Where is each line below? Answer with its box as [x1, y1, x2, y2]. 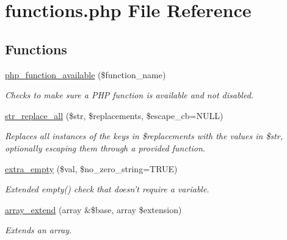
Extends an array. [5, 224, 72, 236]
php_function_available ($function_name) [5, 68, 166, 81]
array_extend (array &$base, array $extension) [5, 203, 182, 216]
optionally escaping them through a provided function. [5, 141, 206, 154]
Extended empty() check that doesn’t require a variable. [5, 183, 209, 195]
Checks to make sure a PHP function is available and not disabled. [5, 89, 254, 101]
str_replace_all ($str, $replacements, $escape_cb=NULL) [5, 109, 223, 122]
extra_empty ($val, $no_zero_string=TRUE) [5, 162, 178, 175]
